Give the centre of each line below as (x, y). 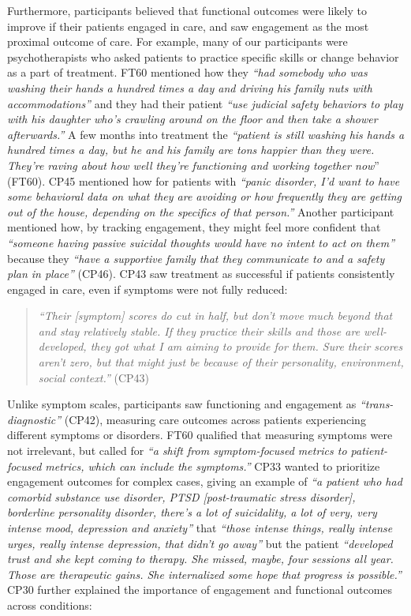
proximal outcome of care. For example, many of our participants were (177, 41)
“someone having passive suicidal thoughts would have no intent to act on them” (201, 242)
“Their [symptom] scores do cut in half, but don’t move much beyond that (215, 316)
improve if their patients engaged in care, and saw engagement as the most (188, 26)
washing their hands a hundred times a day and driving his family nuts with (190, 87)
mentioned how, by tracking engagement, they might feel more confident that (194, 227)
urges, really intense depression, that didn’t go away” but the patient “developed (200, 543)
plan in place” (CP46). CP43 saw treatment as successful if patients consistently (201, 274)
